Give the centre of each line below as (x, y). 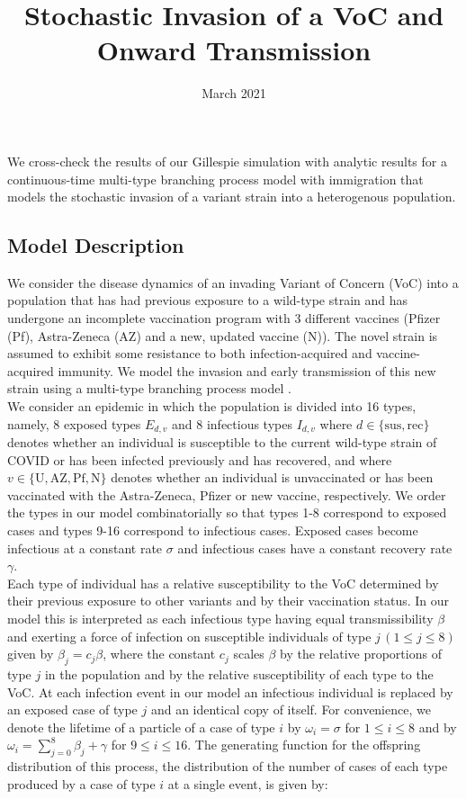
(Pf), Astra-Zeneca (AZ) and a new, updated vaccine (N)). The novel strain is (223, 335)
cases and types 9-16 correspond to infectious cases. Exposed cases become (213, 530)
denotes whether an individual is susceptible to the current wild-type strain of (222, 442)
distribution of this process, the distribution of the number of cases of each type (228, 766)
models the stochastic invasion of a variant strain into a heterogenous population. (232, 197)
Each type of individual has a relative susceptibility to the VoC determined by (223, 583)
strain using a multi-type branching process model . (149, 388)
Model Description (96, 245)
